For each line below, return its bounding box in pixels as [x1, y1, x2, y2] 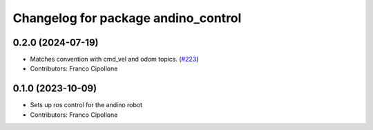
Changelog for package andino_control [12, 10, 242, 26]
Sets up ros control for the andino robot [30, 101, 143, 109]
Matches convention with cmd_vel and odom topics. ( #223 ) [30, 55, 199, 64]
